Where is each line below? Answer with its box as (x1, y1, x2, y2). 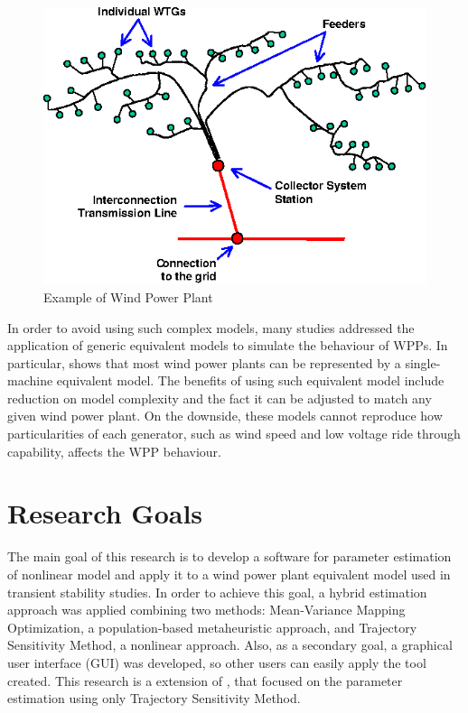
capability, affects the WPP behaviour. (7, 441, 221, 460)
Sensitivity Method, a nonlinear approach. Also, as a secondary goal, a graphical (7, 635, 453, 654)
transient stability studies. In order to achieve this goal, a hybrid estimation (7, 582, 427, 601)
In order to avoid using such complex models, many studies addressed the (7, 318, 415, 337)
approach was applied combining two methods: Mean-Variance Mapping (7, 600, 406, 619)
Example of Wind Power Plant (43, 287, 213, 306)
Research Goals (7, 495, 203, 532)
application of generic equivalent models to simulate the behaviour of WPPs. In (7, 336, 448, 355)
